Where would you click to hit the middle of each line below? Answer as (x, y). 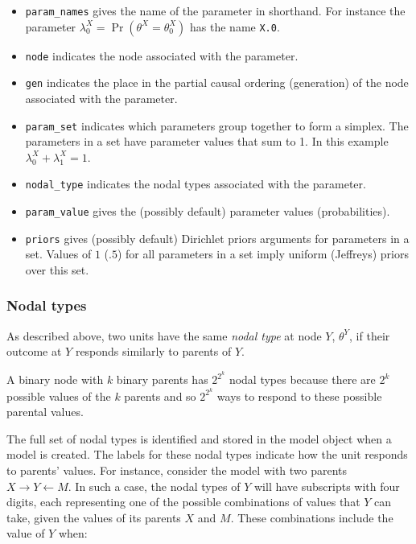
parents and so (160, 396)
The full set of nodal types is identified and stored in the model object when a (199, 438)
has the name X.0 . (235, 26)
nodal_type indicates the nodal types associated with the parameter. (196, 184)
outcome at (34, 351)
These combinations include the (315, 517)
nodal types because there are (302, 379)
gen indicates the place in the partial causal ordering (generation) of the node (217, 82)
